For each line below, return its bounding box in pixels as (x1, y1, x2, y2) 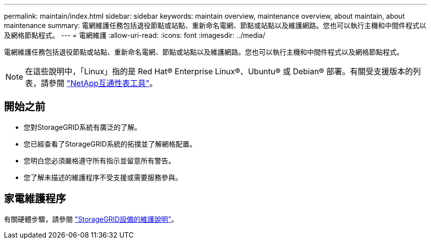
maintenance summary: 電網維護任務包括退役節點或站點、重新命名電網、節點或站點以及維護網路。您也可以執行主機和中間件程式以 (4, 21, 427, 30)
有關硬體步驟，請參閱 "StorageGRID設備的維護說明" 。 (4, 214, 178, 223)
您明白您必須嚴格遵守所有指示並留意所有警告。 (24, 156, 175, 165)
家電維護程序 (4, 192, 66, 205)
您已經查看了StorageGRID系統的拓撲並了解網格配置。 (24, 139, 197, 148)
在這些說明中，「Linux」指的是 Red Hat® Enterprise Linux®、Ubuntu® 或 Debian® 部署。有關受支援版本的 (25, 66, 413, 76)
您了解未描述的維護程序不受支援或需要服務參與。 (24, 173, 182, 182)
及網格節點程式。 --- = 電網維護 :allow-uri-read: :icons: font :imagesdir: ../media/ (4, 31, 266, 39)
